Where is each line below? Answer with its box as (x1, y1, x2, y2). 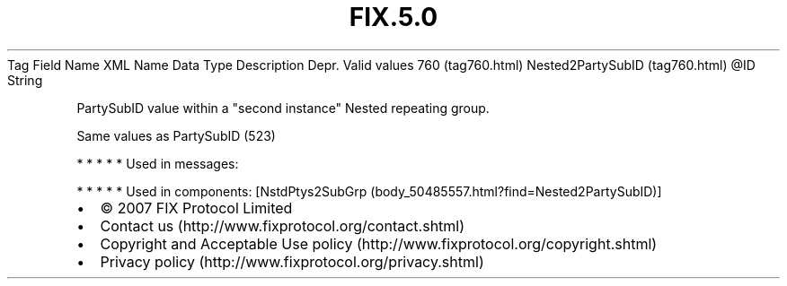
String (7, 72, 43, 88)
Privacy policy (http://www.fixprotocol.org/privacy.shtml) (100, 252, 484, 271)
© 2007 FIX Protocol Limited (100, 198, 293, 217)
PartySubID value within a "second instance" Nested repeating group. (76, 100, 490, 116)
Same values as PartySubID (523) (76, 127, 276, 143)
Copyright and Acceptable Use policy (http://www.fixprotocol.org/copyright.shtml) (100, 234, 658, 253)
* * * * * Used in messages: (76, 155, 239, 171)
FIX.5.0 (349, 2, 438, 32)
